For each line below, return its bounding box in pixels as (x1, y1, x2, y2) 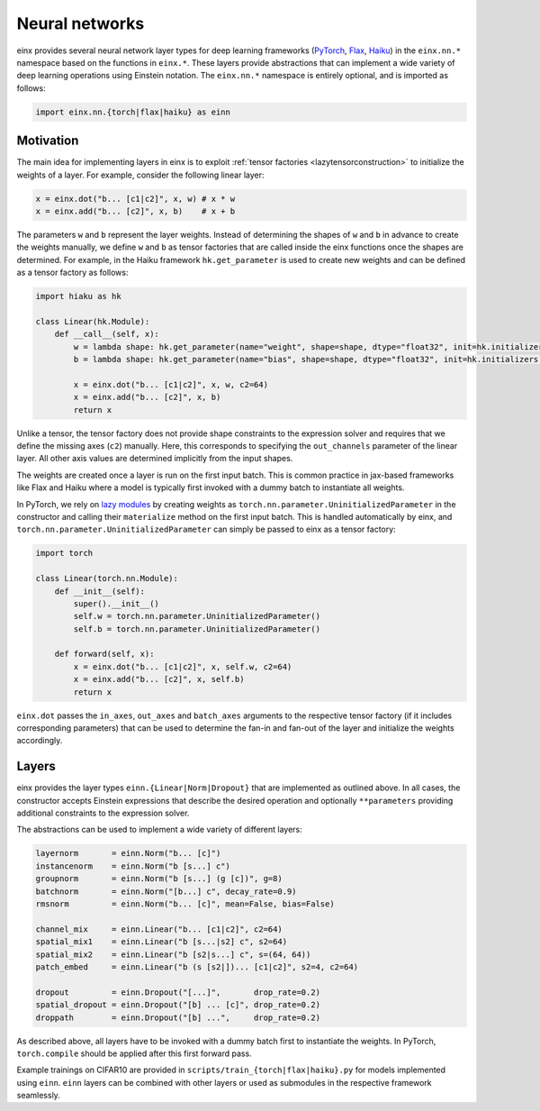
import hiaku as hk (35, 291, 121, 302)
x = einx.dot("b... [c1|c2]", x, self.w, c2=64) (73, 661, 292, 671)
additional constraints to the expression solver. (16, 807, 190, 819)
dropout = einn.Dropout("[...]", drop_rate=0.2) (35, 987, 321, 997)
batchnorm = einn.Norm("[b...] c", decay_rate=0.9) (35, 886, 297, 897)
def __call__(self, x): (54, 329, 159, 340)
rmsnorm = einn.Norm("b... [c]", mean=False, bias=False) (35, 899, 335, 909)
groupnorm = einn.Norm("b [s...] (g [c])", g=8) (35, 874, 283, 884)
